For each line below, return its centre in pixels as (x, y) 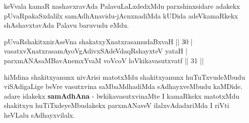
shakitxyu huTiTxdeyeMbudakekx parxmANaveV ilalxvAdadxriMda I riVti (117, 105)
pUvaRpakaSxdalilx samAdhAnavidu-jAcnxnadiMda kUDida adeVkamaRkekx (121, 15)
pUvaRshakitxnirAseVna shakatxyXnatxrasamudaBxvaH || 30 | (98, 41)
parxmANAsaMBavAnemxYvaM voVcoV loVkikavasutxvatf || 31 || (104, 60)
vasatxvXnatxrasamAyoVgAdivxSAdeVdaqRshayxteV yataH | (96, 51)
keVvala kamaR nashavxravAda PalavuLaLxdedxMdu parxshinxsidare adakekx (122, 6)
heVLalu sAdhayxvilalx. (40, 114)
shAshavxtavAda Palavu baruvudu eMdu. (66, 25)
